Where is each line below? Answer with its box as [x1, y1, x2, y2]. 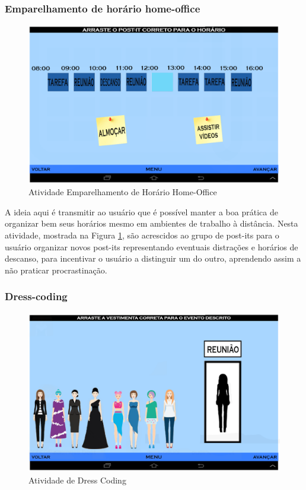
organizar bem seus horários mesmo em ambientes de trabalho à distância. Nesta [5, 217, 298, 230]
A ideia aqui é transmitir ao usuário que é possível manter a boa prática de [5, 205, 278, 218]
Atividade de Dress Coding [28, 473, 126, 486]
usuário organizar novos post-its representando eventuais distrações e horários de [5, 240, 298, 253]
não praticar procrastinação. [5, 263, 107, 276]
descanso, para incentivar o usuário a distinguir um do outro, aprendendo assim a [5, 252, 301, 265]
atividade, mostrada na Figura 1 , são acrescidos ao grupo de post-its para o [5, 229, 279, 241]
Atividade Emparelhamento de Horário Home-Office [28, 186, 217, 198]
